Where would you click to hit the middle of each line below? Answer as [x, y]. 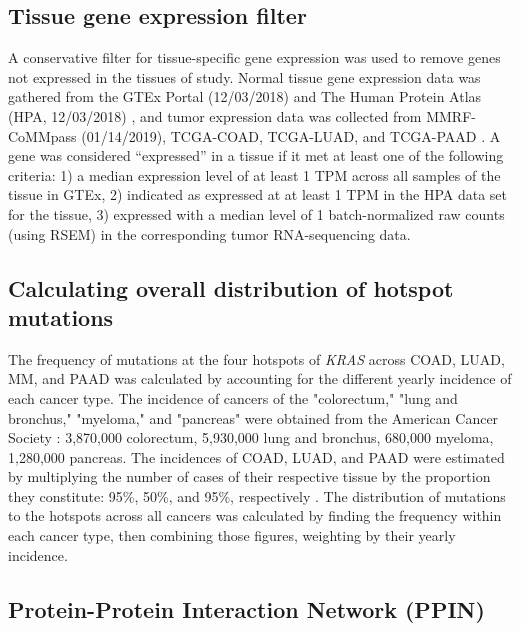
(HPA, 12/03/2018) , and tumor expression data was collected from [215, 115]
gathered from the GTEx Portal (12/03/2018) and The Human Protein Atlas [245, 96]
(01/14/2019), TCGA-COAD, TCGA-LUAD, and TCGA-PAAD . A [291, 135]
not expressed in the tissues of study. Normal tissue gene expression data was [244, 76]
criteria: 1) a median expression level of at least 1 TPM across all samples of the [254, 174]
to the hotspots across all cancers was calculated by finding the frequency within [255, 515]
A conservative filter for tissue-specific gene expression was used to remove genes [254, 57]
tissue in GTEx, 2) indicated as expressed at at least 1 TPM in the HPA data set [258, 194]
